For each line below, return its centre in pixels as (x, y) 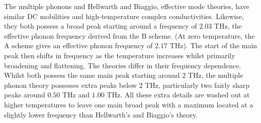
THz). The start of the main (213, 45)
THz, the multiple (215, 75)
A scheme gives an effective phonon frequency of (78, 45)
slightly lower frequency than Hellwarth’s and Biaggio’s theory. (101, 114)
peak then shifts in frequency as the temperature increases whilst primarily (120, 55)
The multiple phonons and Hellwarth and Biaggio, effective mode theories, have (127, 6)
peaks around (25, 95)
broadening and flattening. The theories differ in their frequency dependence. (123, 65)
